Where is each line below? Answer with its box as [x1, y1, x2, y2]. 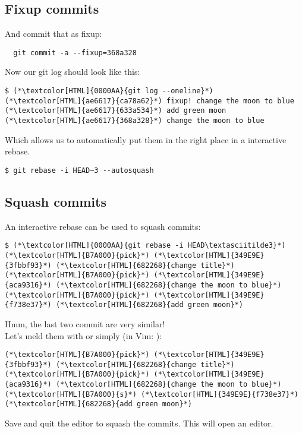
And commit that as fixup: [5, 27, 102, 40]
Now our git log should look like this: [5, 65, 140, 78]
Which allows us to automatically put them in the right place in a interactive [5, 133, 287, 146]
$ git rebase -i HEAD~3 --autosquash [5, 166, 154, 175]
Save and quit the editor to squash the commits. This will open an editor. [5, 417, 273, 429]
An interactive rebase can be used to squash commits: [5, 220, 201, 232]
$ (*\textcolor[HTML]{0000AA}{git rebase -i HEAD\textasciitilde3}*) [5, 241, 286, 250]
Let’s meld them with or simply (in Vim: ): [5, 329, 162, 342]
